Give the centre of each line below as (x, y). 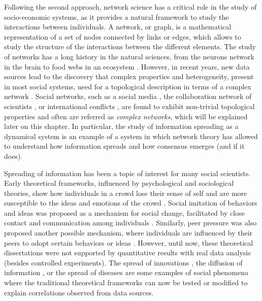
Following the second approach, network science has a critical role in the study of (130, 7)
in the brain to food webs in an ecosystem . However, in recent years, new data (127, 66)
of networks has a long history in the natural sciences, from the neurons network (129, 56)
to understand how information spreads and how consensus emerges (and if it (124, 146)
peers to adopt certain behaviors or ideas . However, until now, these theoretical (129, 242)
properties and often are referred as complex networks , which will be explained (126, 116)
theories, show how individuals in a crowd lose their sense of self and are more (126, 193)
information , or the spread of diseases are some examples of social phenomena (126, 272)
